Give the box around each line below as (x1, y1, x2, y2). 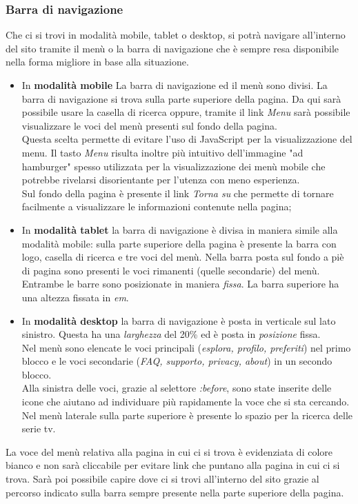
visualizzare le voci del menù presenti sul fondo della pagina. (21, 118, 277, 132)
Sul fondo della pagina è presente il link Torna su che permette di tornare (21, 185, 334, 200)
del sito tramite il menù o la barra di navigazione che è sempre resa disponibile (6, 41, 339, 55)
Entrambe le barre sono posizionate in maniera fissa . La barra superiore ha (21, 276, 339, 291)
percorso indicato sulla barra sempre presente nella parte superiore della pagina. (6, 485, 344, 499)
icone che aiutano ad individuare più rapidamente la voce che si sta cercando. (21, 394, 350, 409)
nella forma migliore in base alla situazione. (6, 54, 189, 69)
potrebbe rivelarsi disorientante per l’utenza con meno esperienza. (21, 172, 300, 187)
